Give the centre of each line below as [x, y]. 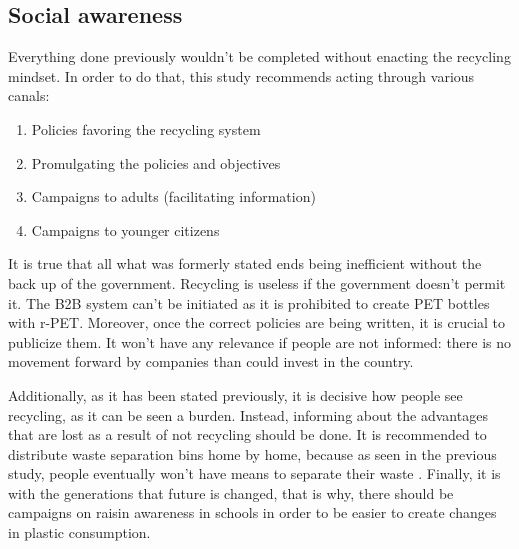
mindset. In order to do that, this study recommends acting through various [241, 75]
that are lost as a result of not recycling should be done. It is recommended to [247, 434]
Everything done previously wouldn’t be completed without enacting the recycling [259, 56]
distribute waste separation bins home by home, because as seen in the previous [252, 453]
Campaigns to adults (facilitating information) [173, 196]
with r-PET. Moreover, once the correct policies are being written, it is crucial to [257, 322]
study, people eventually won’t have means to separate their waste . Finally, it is [254, 473]
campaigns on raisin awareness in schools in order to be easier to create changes [252, 512]
